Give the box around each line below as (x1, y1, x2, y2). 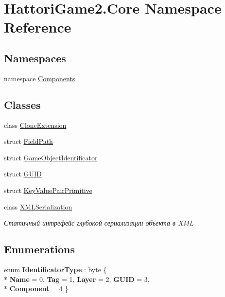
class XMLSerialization (4, 201, 72, 211)
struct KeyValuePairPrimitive (4, 185, 92, 195)
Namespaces (4, 50, 66, 65)
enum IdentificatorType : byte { (4, 264, 107, 274)
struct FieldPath (4, 136, 53, 146)
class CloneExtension (4, 120, 67, 130)
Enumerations (4, 242, 75, 257)
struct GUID (4, 169, 42, 179)
